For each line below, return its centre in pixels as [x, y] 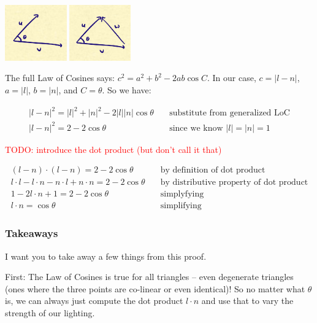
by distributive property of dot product [234, 183]
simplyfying [182, 194]
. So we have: [127, 89]
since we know [196, 128]
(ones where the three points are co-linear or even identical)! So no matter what [155, 288]
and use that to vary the [247, 301]
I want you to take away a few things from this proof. [106, 256]
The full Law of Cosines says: [60, 78]
